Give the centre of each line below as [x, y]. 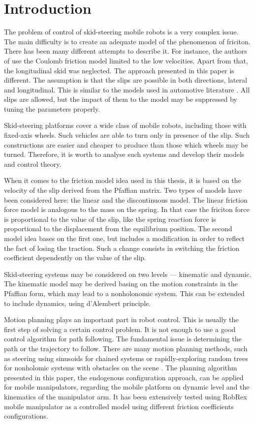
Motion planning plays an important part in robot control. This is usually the [121, 319]
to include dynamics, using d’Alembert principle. [78, 303]
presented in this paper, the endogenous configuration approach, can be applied [124, 377]
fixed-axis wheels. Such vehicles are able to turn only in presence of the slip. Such [127, 135]
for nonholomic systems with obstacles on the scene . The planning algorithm [121, 368]
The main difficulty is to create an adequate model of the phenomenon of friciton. [127, 41]
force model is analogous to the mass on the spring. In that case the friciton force [127, 209]
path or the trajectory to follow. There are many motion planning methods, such [126, 348]
